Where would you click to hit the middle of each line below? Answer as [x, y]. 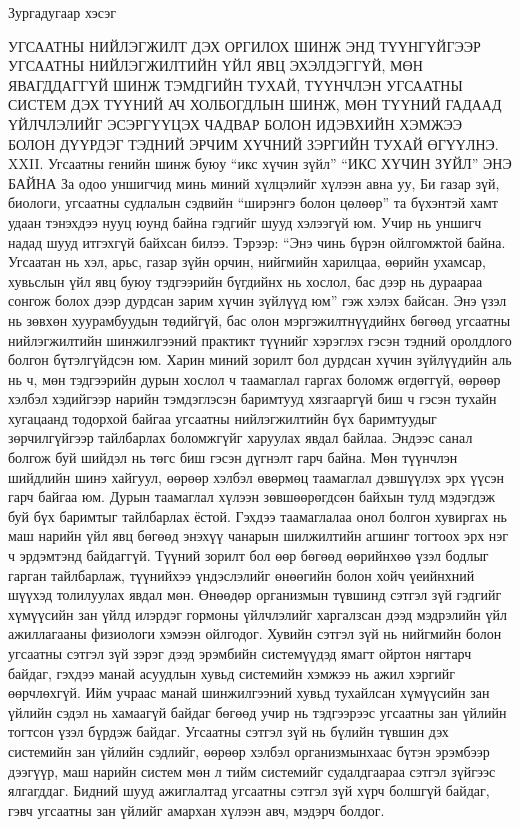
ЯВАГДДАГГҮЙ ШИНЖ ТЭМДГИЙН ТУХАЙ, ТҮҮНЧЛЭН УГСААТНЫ [235, 84]
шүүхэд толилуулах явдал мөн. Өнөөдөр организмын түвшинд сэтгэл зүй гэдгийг [255, 594]
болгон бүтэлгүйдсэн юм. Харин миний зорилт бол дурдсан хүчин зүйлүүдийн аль [260, 359]
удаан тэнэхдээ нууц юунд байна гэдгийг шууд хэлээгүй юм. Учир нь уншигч [245, 221]
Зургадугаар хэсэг [62, 12]
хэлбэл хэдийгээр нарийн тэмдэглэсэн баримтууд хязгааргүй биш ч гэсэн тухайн [252, 398]
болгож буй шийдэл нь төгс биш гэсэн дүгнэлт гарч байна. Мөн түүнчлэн [233, 457]
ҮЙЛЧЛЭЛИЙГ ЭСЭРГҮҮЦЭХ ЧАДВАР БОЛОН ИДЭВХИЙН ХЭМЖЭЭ [235, 123]
